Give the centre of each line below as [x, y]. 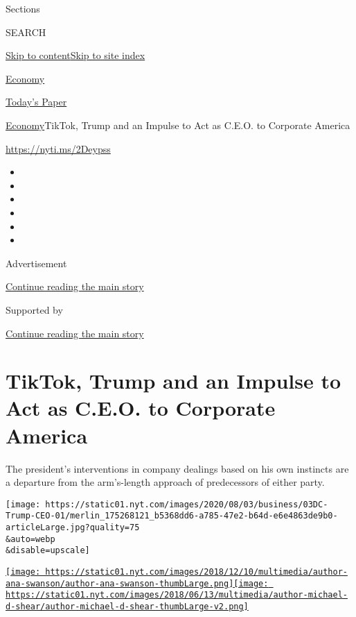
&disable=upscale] [48, 551]
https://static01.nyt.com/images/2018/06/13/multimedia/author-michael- [177, 595]
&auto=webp [30, 539]
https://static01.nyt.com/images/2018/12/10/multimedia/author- [196, 572]
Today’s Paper [36, 102]
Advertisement [36, 263]
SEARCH [26, 32]
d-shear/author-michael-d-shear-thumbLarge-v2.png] [127, 607]
